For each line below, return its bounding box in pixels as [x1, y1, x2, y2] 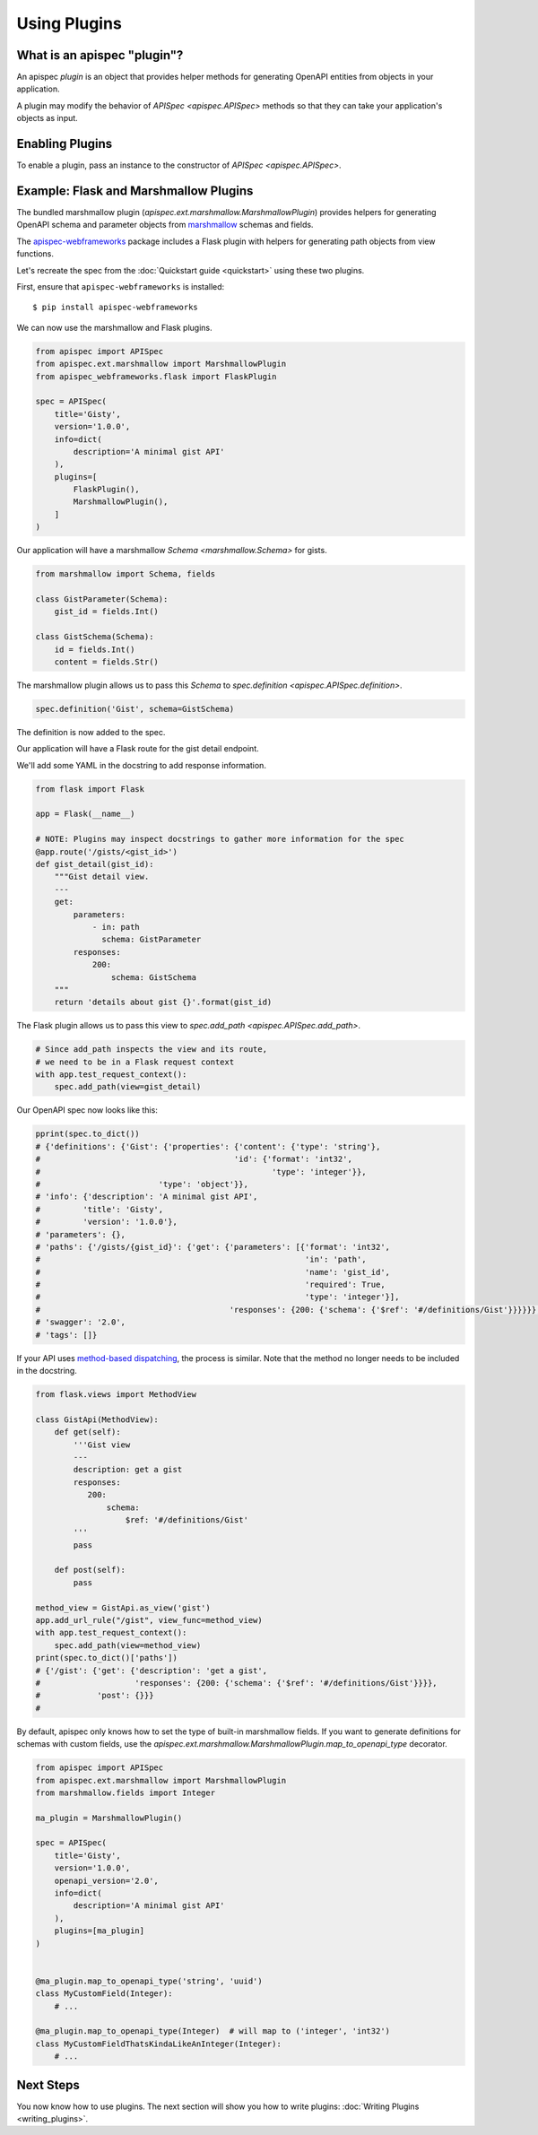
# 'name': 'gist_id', [35, 1267, 390, 1277]
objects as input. [16, 113, 78, 124]
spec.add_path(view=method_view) [54, 1640, 202, 1650]
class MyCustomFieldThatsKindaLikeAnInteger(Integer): [35, 2038, 282, 2049]
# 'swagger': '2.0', [35, 1317, 126, 1327]
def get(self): [54, 1427, 121, 1437]
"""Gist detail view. [54, 872, 150, 882]
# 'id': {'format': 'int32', [35, 1154, 353, 1165]
